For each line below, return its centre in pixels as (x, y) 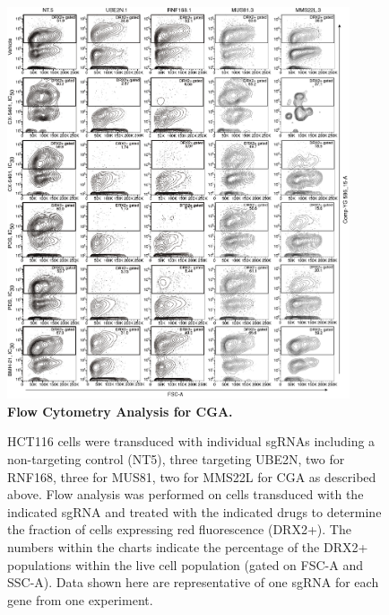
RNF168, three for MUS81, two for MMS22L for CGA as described (192, 476)
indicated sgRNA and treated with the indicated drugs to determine (194, 511)
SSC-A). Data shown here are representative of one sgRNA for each (193, 582)
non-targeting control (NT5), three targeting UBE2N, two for (176, 458)
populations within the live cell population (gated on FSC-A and (185, 564)
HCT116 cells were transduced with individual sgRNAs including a (191, 441)
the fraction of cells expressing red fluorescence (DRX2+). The (179, 529)
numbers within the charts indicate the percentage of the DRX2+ (188, 546)
